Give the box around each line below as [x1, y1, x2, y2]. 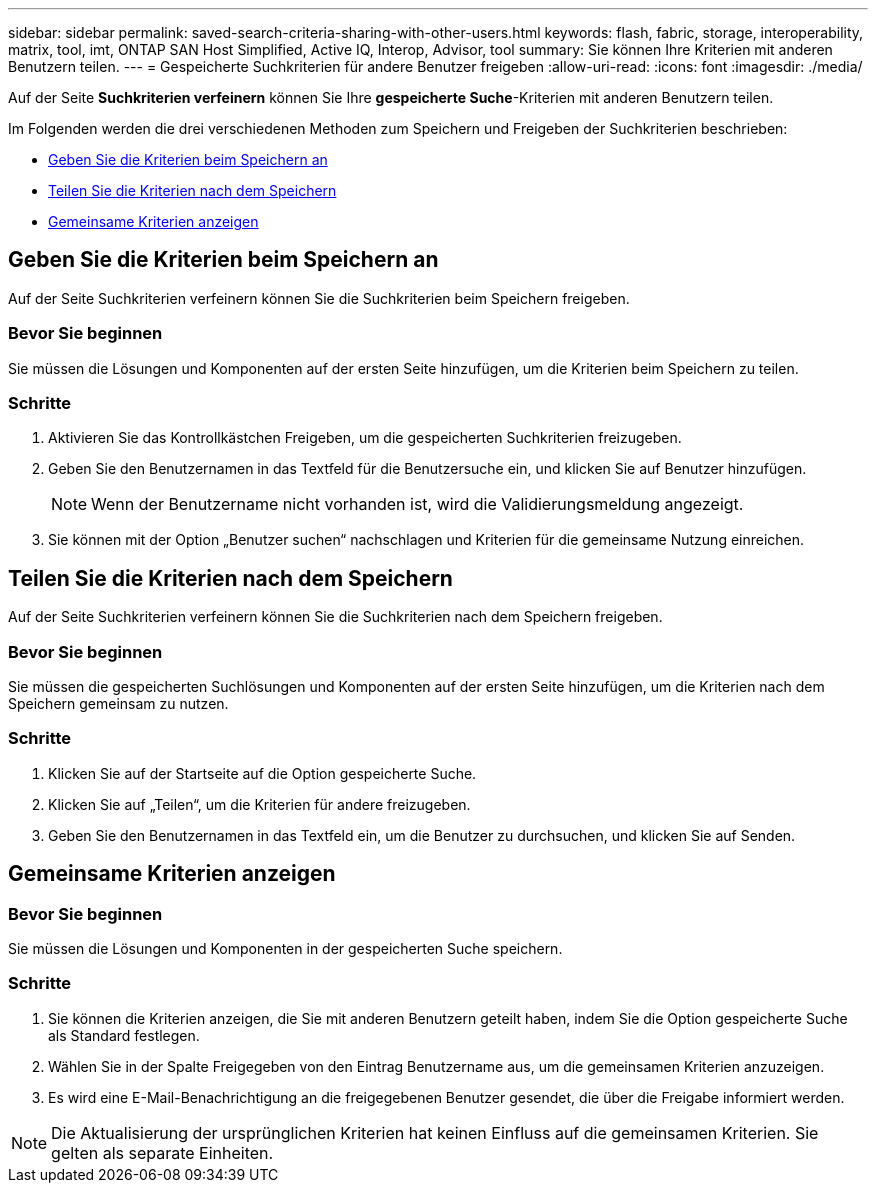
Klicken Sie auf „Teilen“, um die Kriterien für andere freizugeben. [48, 795, 471, 813]
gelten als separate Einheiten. [51, 1142, 274, 1163]
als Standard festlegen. [48, 1026, 200, 1044]
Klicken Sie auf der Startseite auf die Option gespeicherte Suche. [48, 764, 477, 782]
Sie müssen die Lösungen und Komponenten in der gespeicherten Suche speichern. [8, 939, 563, 957]
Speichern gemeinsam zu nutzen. [8, 694, 229, 712]
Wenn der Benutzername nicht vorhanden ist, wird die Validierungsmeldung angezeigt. [91, 494, 744, 515]
